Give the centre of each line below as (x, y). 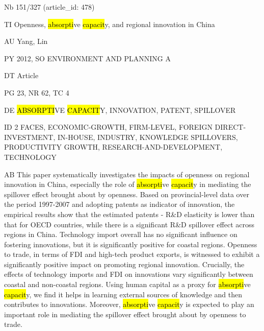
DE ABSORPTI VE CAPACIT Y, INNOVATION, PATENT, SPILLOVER (120, 110)
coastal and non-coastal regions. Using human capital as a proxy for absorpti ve (127, 284)
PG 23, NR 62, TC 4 (37, 92)
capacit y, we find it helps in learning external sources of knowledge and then (123, 294)
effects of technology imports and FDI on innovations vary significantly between (129, 274)
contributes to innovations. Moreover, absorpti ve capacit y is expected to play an (129, 304)
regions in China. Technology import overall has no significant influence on (121, 234)
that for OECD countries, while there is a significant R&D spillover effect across (129, 224)
